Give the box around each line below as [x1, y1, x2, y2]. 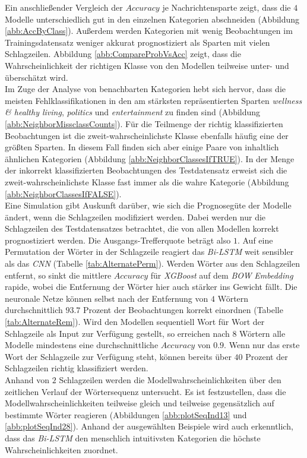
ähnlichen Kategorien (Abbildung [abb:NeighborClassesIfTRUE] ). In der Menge [5, 152, 295, 165]
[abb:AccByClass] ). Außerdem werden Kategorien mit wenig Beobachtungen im [5, 24, 293, 37]
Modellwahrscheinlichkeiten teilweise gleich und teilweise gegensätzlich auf [5, 397, 274, 409]
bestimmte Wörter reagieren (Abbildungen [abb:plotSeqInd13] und [5, 408, 247, 421]
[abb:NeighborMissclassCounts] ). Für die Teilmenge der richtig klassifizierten [5, 117, 283, 129]
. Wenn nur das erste [224, 339, 300, 351]
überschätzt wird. [5, 71, 68, 83]
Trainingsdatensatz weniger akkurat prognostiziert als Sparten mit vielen [5, 36, 270, 48]
